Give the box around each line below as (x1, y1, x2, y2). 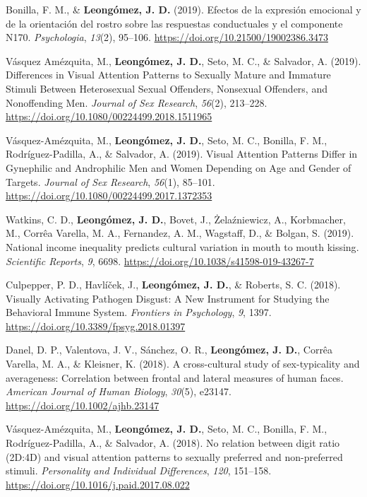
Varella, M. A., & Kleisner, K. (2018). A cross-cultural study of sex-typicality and (6, 356, 360, 371)
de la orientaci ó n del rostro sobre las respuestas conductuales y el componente (6, 16, 343, 30)
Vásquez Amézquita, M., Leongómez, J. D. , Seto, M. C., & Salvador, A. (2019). (6, 53, 361, 68)
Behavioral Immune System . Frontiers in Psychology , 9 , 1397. (6, 305, 272, 320)
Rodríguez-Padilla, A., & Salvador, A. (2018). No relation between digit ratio (6, 435, 340, 450)
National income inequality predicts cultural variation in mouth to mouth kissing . (6, 239, 359, 254)
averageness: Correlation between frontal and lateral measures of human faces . (6, 370, 344, 385)
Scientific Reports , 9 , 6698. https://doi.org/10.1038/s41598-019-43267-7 (6, 253, 314, 268)
